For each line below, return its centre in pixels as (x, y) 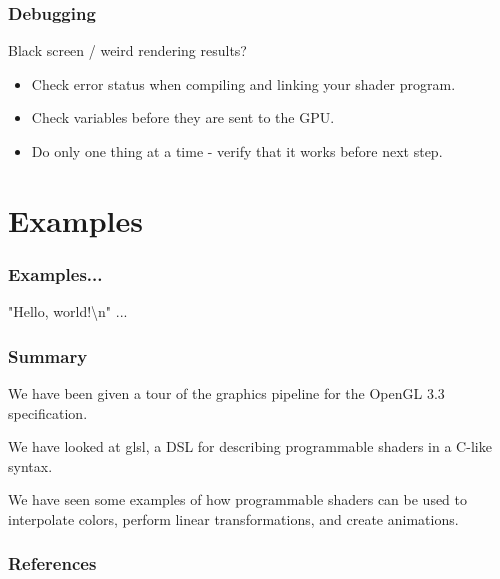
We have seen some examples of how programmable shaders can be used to (238, 499)
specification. (48, 412)
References (52, 563)
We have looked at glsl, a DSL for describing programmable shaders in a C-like (250, 446)
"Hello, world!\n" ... (68, 311)
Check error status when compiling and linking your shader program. (243, 83)
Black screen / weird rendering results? (127, 50)
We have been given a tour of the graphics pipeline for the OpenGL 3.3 (226, 393)
